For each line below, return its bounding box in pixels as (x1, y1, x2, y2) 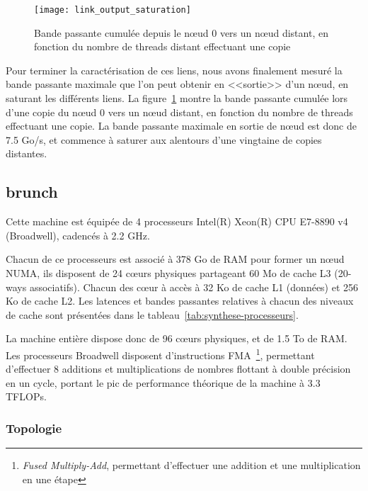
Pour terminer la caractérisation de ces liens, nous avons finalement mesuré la (6, 62, 343, 77)
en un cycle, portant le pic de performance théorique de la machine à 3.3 (6, 375, 321, 390)
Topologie (6, 419, 62, 436)
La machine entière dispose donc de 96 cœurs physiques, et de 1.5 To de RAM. (6, 331, 347, 346)
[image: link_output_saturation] (34, 5, 191, 15)
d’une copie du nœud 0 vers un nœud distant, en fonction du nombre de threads (6, 104, 353, 119)
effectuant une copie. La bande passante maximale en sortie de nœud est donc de (6, 118, 357, 133)
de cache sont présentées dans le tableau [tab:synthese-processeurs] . (6, 307, 299, 322)
